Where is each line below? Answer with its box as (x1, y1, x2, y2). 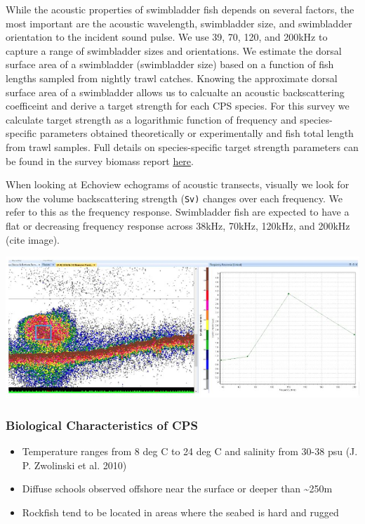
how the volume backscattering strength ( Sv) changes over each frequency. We (6, 190, 343, 205)
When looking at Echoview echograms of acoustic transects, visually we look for (6, 177, 350, 192)
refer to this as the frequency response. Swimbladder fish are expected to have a (6, 204, 350, 219)
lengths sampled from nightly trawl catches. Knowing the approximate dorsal (6, 70, 338, 85)
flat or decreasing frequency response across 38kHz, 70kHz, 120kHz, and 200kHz (6, 218, 350, 232)
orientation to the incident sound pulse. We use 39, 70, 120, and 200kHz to (6, 30, 328, 44)
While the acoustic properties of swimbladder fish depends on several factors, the (6, 2, 354, 16)
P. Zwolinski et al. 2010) (22, 457, 127, 472)
